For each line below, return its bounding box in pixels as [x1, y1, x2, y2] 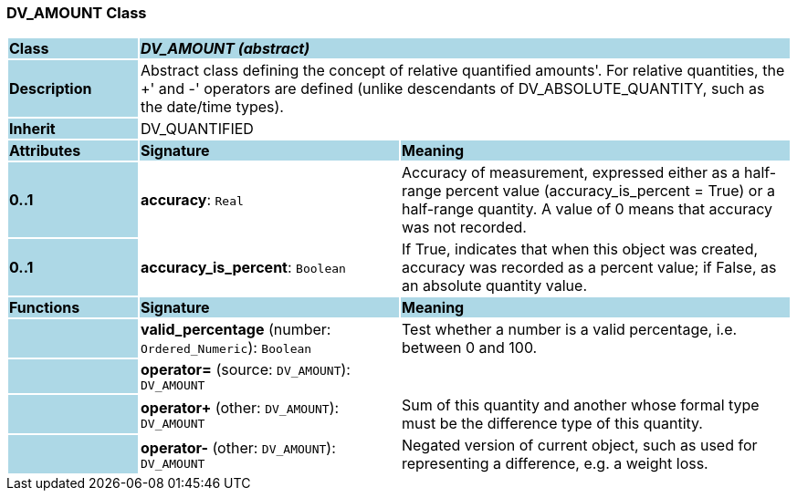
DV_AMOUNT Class [6, 4, 147, 22]
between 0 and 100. [401, 338, 538, 358]
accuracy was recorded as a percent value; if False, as [401, 258, 777, 277]
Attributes [9, 141, 81, 161]
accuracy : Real [140, 191, 244, 210]
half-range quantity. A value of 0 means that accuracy [401, 200, 773, 219]
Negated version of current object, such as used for [401, 436, 758, 455]
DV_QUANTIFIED [140, 119, 254, 139]
